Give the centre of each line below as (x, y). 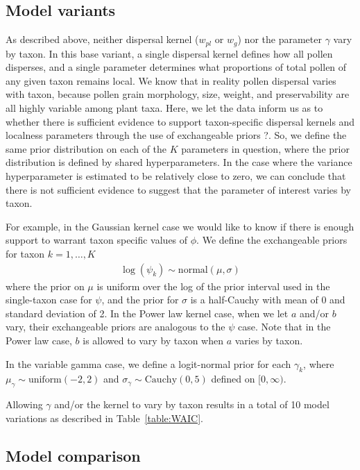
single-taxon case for (49, 300)
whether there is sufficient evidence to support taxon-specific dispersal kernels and (180, 121)
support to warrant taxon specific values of (97, 240)
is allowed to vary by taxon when (153, 340)
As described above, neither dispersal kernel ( (102, 39)
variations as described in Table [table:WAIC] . (105, 418)
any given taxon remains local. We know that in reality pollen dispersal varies (171, 80)
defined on (233, 379)
